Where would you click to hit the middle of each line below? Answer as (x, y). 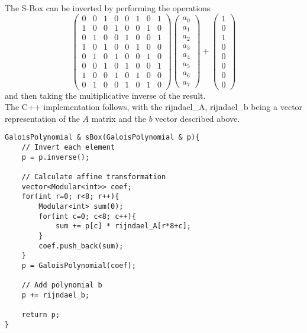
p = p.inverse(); (56, 157)
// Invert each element (68, 147)
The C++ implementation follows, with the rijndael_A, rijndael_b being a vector (154, 107)
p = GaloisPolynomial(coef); (79, 265)
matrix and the (119, 118)
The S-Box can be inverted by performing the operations (108, 7)
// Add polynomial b (62, 285)
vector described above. (198, 118)
